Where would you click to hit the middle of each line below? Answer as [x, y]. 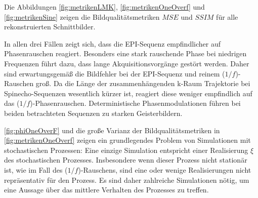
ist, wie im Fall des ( [36, 169]
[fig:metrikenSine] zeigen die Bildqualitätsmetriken [82, 16]
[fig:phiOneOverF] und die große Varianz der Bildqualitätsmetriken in [112, 130]
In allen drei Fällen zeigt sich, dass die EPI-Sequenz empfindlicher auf [112, 43]
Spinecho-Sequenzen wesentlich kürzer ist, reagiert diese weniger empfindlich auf [128, 93]
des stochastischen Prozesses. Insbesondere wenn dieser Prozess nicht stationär [126, 160]
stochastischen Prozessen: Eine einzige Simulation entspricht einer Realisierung [126, 150]
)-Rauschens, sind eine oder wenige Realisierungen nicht [165, 169]
